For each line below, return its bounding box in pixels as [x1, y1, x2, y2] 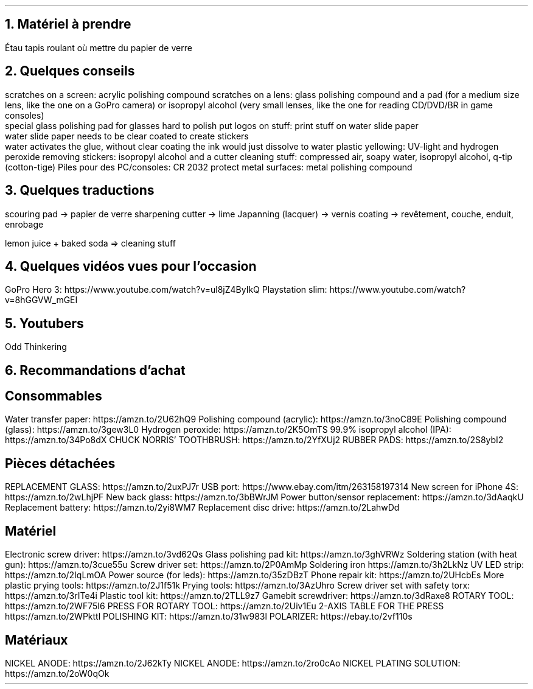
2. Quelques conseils [5, 63, 135, 79]
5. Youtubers [5, 315, 84, 331]
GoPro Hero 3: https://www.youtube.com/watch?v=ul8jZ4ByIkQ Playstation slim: [5, 284, 327, 295]
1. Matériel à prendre [5, 16, 131, 32]
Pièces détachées [5, 455, 116, 471]
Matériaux [5, 632, 68, 648]
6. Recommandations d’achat [5, 362, 186, 378]
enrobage [5, 219, 44, 229]
